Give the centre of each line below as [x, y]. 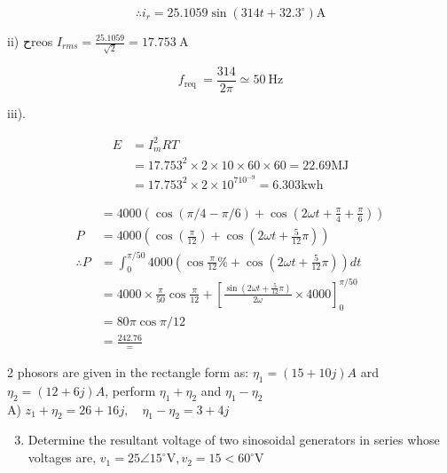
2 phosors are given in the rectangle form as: [128, 372]
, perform [130, 390]
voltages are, [62, 457]
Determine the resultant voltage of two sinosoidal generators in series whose [234, 440]
